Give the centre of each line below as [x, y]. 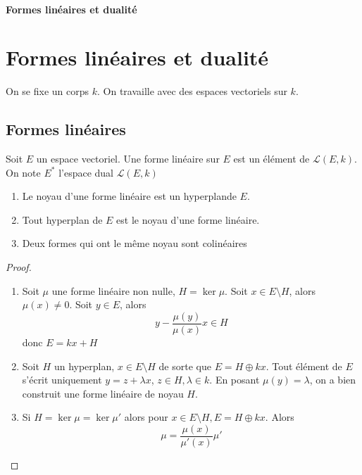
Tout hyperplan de [62, 219]
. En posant [235, 380]
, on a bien [333, 380]
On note [23, 172]
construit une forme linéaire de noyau [103, 393]
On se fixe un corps [48, 91]
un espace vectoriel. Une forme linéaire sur [128, 159]
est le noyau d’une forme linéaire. [188, 219]
